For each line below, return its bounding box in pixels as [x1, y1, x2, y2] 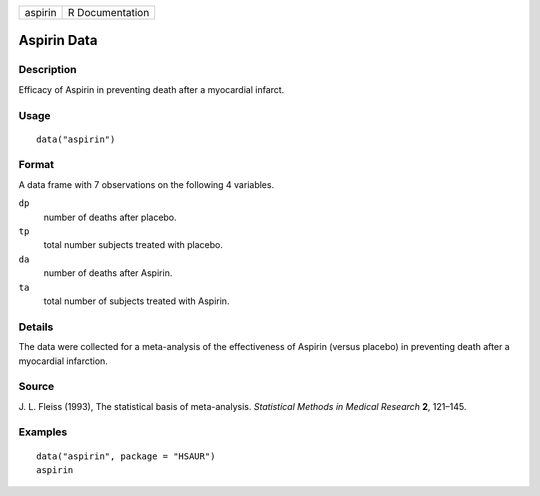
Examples [18, 425, 68, 439]
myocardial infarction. [18, 355, 109, 367]
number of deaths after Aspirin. [43, 267, 173, 279]
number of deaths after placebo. [43, 211, 177, 223]
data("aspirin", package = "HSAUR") [36, 450, 216, 462]
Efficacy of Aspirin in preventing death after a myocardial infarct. [18, 83, 285, 95]
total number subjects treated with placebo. [43, 239, 224, 251]
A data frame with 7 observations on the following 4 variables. [18, 178, 275, 190]
